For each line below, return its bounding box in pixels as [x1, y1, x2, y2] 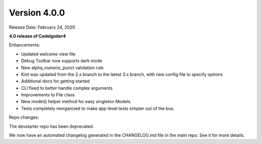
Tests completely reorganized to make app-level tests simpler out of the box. [21, 105, 175, 111]
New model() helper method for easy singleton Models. [21, 99, 132, 105]
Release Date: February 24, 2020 [9, 24, 75, 30]
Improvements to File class [21, 92, 75, 98]
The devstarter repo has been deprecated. [9, 123, 94, 129]
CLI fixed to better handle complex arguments [21, 85, 113, 91]
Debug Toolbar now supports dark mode [21, 58, 102, 64]
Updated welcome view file [21, 51, 76, 57]
